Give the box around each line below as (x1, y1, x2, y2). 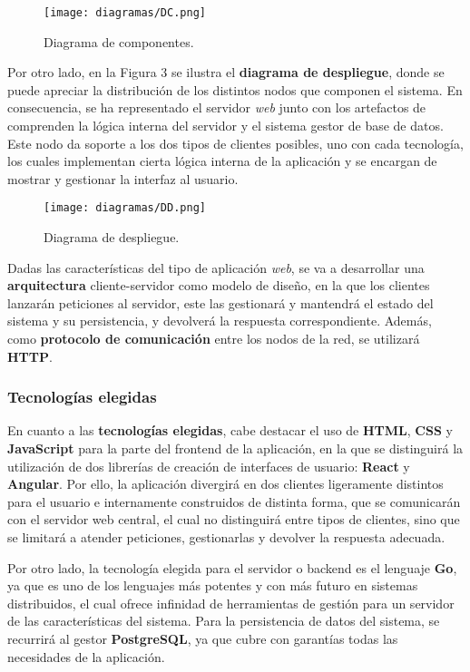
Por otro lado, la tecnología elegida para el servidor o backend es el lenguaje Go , (7, 558, 457, 577)
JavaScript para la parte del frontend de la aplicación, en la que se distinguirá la (7, 439, 464, 458)
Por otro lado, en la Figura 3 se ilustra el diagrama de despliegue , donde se (7, 63, 445, 82)
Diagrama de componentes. (44, 32, 194, 51)
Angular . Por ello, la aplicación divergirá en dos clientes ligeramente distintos (7, 474, 444, 493)
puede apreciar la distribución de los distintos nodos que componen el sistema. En (7, 80, 463, 99)
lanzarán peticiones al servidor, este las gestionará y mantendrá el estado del (7, 293, 434, 312)
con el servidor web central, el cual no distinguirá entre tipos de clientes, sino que (7, 510, 460, 529)
